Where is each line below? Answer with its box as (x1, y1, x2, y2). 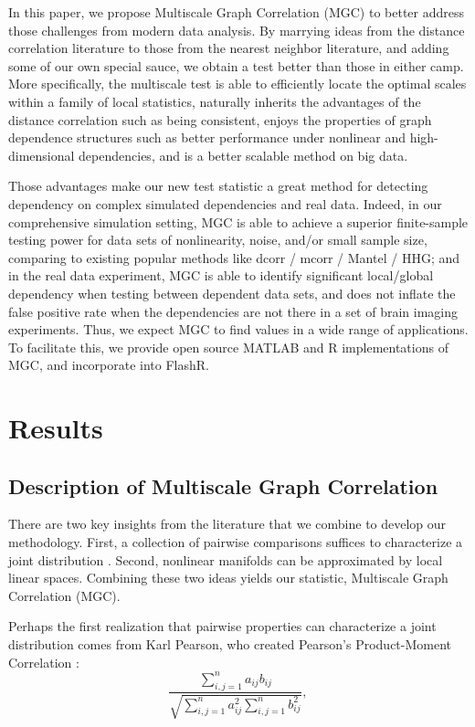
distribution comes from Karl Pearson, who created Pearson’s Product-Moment (8, 635, 452, 654)
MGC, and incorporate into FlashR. (8, 355, 210, 374)
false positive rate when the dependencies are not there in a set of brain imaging (8, 301, 458, 321)
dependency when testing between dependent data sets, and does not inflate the (8, 283, 456, 302)
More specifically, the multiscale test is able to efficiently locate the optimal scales (8, 74, 467, 93)
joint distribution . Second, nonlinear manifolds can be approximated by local (8, 550, 443, 569)
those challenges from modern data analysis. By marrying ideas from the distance (8, 20, 465, 39)
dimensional (8, 145, 75, 164)
